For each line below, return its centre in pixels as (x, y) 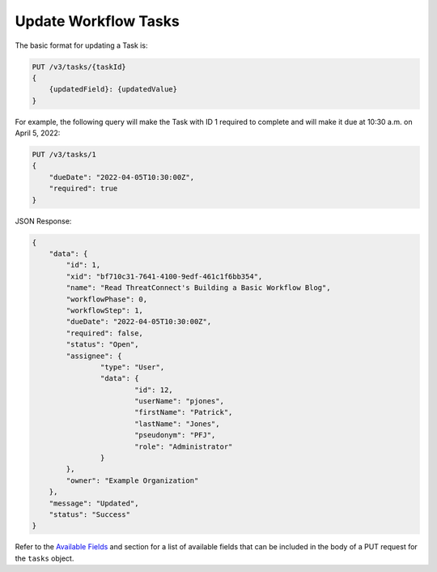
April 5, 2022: (38, 133)
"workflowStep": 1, (104, 310)
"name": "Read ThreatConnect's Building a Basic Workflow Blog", (198, 288)
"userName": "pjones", (179, 401)
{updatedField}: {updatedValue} (113, 90)
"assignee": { (94, 356)
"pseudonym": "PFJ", (175, 435)
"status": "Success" (90, 514)
